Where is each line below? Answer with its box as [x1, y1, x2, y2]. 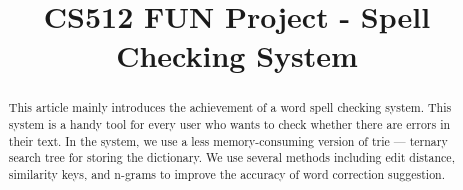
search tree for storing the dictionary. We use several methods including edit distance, [8, 149, 455, 166]
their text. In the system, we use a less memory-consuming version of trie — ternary [8, 132, 448, 149]
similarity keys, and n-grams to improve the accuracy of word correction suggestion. [8, 165, 445, 182]
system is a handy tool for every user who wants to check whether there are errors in [8, 116, 451, 133]
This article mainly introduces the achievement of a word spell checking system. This [8, 99, 452, 116]
